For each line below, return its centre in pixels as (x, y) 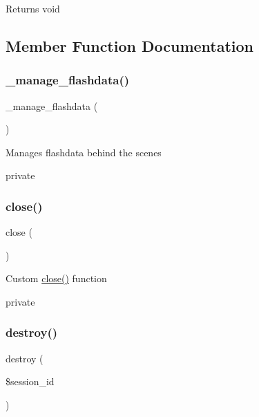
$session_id (30, 381)
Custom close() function (56, 278)
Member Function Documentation (130, 45)
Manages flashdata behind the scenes (84, 152)
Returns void (33, 8)
